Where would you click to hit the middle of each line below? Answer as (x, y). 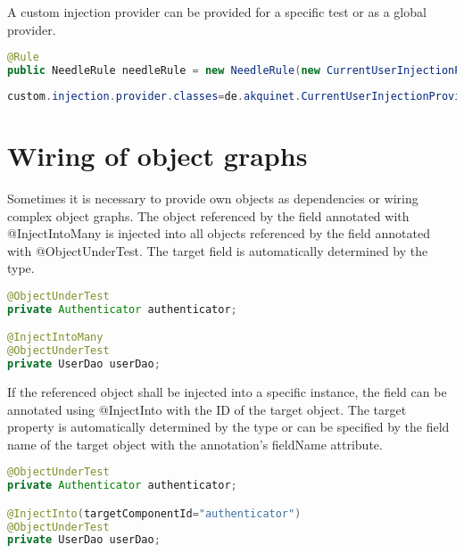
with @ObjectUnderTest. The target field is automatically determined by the (218, 250)
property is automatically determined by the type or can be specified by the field (228, 427)
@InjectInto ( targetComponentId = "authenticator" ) (154, 513)
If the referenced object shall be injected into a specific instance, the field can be (227, 391)
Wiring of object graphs (157, 155)
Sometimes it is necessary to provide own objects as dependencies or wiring (213, 198)
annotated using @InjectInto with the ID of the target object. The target (207, 409)
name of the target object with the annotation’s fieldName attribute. (195, 444)
